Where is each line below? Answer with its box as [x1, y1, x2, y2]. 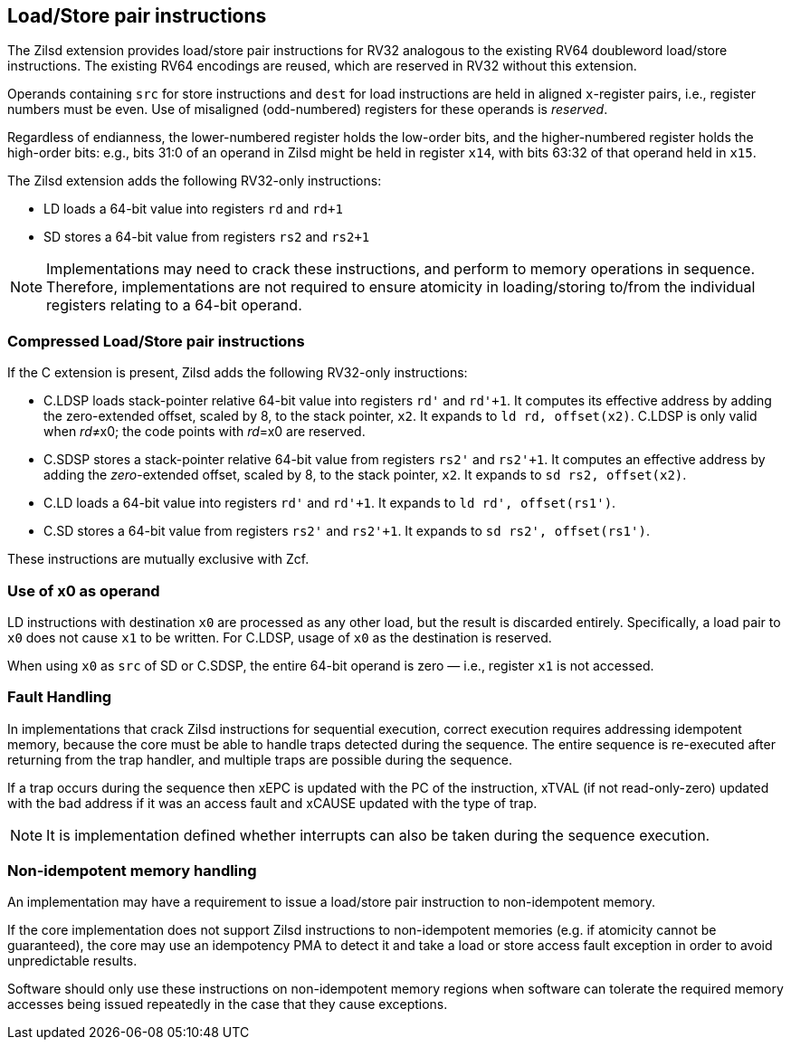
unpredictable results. [7, 953, 138, 969]
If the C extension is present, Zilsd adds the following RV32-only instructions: [7, 365, 468, 381]
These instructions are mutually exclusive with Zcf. [7, 551, 310, 567]
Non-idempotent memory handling [7, 861, 257, 880]
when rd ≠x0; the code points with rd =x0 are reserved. [43, 424, 366, 440]
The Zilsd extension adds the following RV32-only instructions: [7, 173, 382, 189]
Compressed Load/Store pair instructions [7, 331, 305, 350]
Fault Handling [7, 688, 112, 707]
